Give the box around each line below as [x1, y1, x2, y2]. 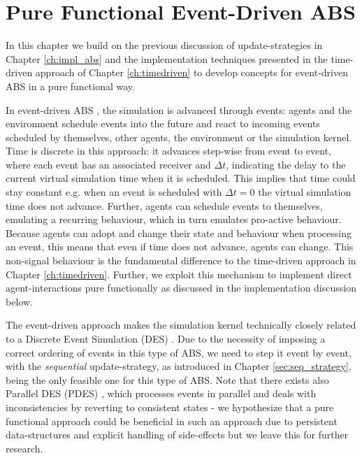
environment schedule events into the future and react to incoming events [6, 116, 320, 131]
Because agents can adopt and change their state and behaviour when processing [6, 225, 352, 240]
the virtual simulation [258, 185, 352, 199]
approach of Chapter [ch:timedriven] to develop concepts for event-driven [35, 65, 348, 80]
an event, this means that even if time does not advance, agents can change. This [6, 239, 354, 254]
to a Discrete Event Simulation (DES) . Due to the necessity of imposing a [6, 331, 326, 345]
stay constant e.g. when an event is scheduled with [6, 185, 222, 199]
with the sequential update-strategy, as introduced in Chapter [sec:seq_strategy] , [6, 359, 352, 373]
